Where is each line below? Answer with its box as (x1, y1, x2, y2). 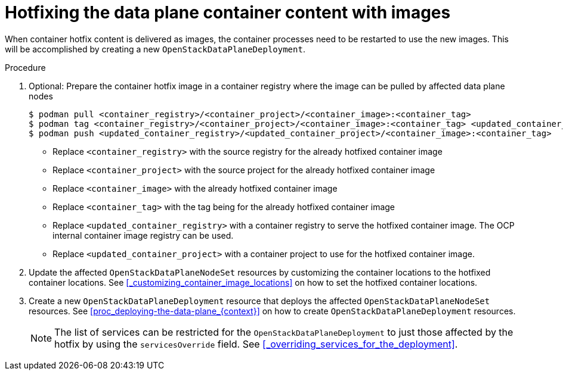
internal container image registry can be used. (52, 230, 234, 240)
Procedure (5, 62, 46, 73)
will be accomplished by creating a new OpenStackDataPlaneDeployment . (5, 43, 305, 54)
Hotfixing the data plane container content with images (5, 2, 451, 23)
